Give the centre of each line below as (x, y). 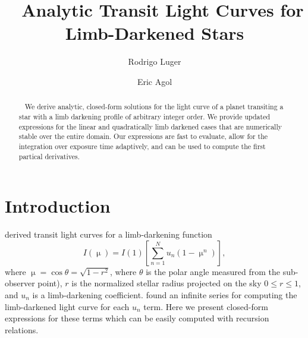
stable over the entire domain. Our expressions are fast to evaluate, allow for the (143, 136)
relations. (22, 329)
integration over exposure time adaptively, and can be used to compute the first (142, 146)
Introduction (58, 206)
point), (50, 283)
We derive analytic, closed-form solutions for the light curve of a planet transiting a (154, 107)
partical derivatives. (49, 156)
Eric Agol (155, 81)
